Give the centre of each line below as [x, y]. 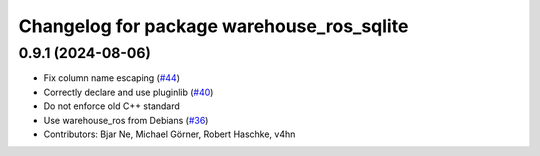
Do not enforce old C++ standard [111, 106]
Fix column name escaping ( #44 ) [111, 78]
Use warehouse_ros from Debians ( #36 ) [126, 120]
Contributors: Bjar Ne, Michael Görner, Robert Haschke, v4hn [169, 134]
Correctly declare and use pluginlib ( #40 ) [128, 92]
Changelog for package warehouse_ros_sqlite [213, 26]
